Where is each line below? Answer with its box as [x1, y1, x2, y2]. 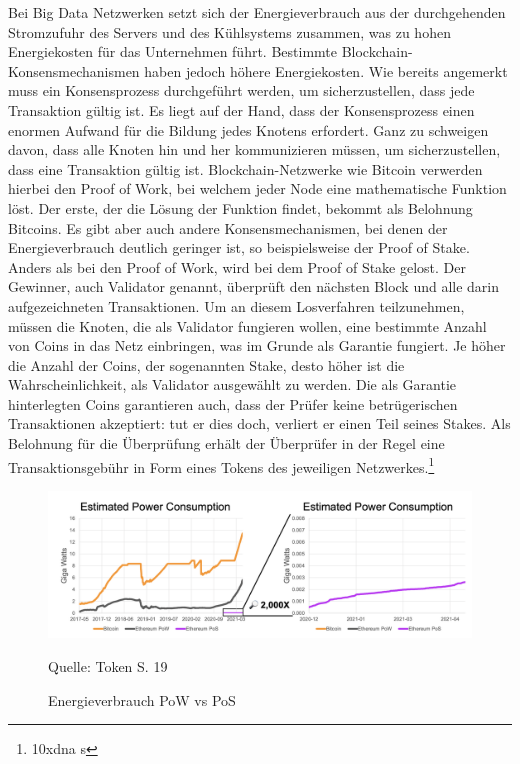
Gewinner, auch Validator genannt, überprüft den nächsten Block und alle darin [8, 276, 500, 297]
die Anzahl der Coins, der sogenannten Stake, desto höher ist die [8, 354, 405, 375]
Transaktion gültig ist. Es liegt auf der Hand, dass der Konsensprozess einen [8, 99, 475, 120]
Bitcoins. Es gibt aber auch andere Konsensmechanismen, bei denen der [8, 217, 448, 238]
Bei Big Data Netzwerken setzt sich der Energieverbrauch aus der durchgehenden [8, 2, 506, 22]
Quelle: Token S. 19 [48, 655, 168, 676]
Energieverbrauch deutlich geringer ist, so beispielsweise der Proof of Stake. [8, 237, 470, 258]
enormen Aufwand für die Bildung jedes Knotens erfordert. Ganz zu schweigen [8, 119, 489, 140]
